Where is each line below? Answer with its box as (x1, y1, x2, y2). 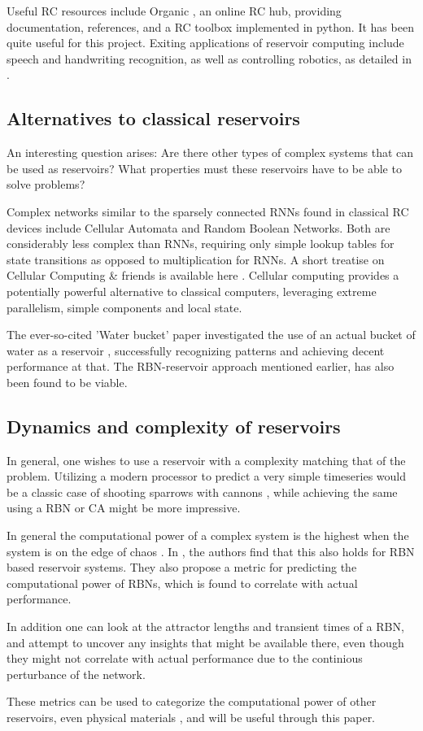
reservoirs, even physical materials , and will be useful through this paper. (7, 709, 376, 725)
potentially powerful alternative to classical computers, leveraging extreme (7, 282, 377, 299)
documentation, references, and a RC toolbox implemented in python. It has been (7, 18, 414, 35)
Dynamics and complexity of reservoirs (7, 413, 341, 438)
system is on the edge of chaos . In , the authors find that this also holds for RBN (7, 542, 415, 559)
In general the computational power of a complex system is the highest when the (7, 527, 409, 544)
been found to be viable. (7, 373, 128, 390)
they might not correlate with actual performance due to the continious (7, 650, 363, 667)
